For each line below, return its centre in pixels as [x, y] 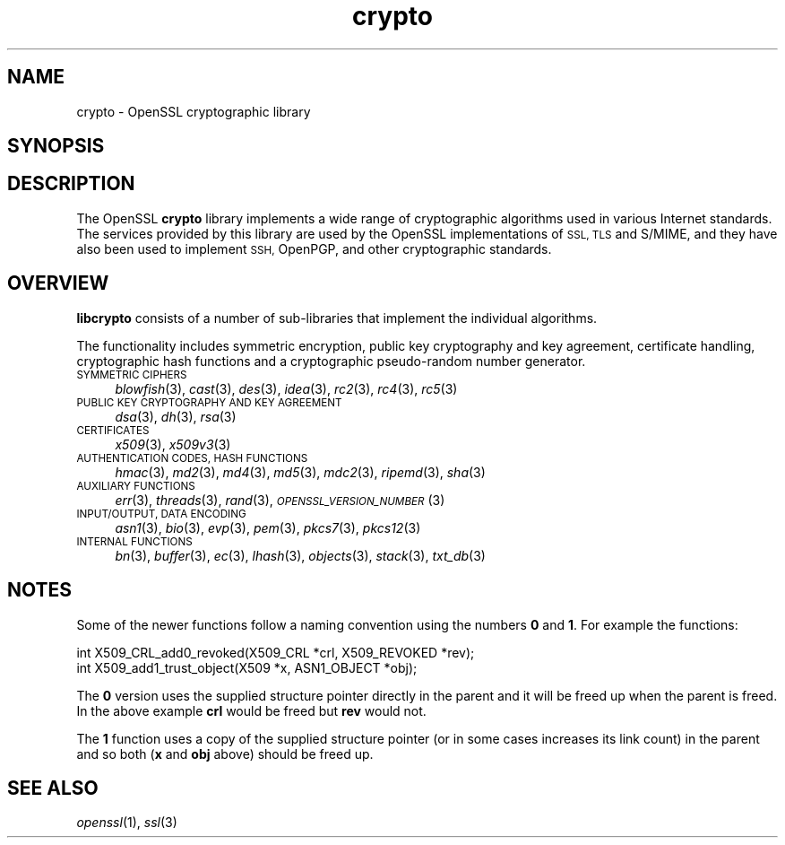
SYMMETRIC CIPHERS [132, 375]
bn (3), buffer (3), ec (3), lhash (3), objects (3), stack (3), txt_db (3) [300, 555]
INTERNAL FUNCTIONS [134, 541]
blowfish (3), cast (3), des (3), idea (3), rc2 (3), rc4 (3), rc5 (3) [286, 388]
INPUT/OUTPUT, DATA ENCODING [161, 514]
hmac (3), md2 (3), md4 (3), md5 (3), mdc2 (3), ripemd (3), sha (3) [300, 472]
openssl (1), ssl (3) [127, 823]
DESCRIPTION [71, 184]
